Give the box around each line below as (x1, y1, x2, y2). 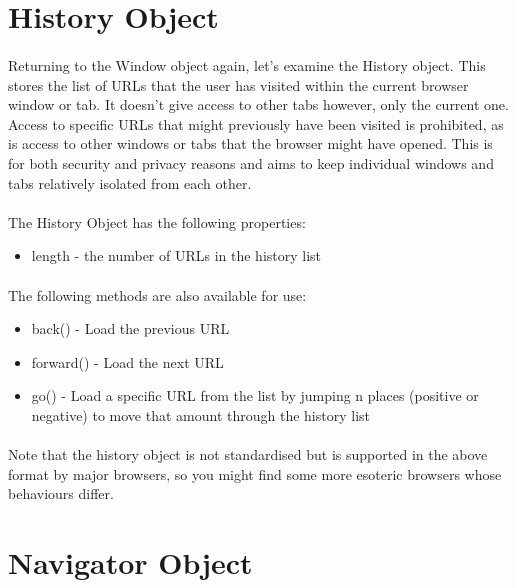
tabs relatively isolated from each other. (8, 172, 252, 193)
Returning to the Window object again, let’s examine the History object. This (8, 54, 486, 75)
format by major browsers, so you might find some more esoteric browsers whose (8, 463, 502, 484)
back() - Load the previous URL (31, 318, 230, 339)
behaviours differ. (8, 483, 114, 504)
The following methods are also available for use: (8, 284, 307, 305)
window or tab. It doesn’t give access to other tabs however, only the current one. (8, 94, 509, 115)
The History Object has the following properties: (8, 211, 306, 232)
